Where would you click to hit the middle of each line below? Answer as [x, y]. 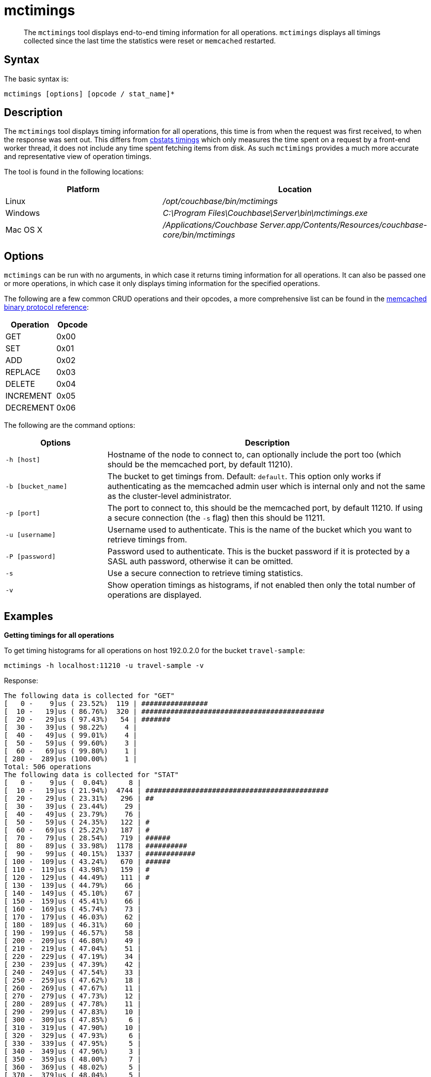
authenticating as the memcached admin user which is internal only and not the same [266, 486]
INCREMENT [29, 396]
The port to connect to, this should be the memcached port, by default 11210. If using [265, 508]
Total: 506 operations [48, 767]
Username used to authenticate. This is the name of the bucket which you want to [259, 530]
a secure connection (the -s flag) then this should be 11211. [216, 518]
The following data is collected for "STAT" [92, 775]
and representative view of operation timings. [78, 157]
